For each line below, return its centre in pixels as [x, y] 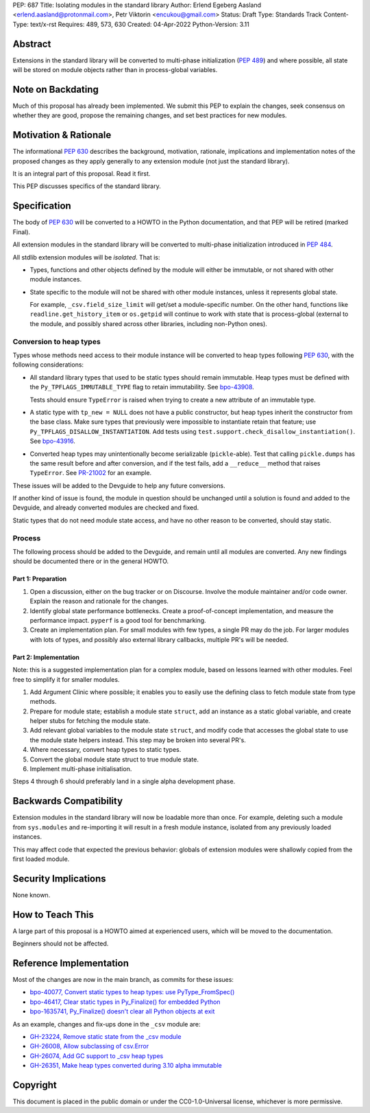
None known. [32, 895]
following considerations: [48, 365]
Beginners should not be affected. [61, 943]
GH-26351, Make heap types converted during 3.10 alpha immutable [126, 1066]
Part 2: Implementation [46, 657]
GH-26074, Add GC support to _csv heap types [97, 1056]
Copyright [35, 1085]
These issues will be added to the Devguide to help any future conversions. [119, 485]
